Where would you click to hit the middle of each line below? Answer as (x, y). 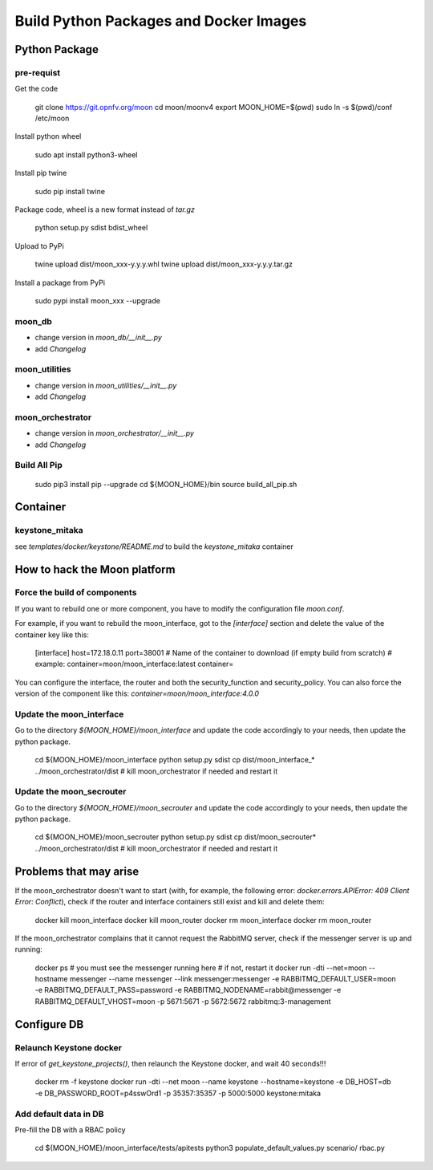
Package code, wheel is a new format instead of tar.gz (105, 209)
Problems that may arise (77, 871)
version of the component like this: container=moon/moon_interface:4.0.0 (137, 693)
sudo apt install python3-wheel (86, 154)
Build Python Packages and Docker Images (161, 21)
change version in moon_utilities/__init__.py (106, 385)
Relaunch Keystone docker (69, 1047)
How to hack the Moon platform (95, 569)
